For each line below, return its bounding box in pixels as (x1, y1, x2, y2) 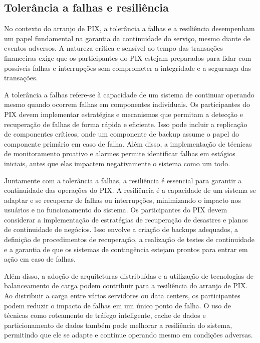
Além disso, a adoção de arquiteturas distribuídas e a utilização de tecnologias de (4, 270, 253, 281)
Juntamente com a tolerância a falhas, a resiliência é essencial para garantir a (4, 175, 242, 185)
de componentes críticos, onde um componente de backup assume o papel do (4, 129, 239, 139)
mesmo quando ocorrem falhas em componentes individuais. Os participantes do (4, 99, 250, 109)
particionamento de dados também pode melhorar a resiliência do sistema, (4, 319, 232, 330)
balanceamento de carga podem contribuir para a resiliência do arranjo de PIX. (4, 280, 248, 291)
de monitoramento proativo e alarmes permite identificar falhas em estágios (4, 148, 235, 159)
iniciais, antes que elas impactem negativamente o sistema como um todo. (4, 158, 230, 168)
